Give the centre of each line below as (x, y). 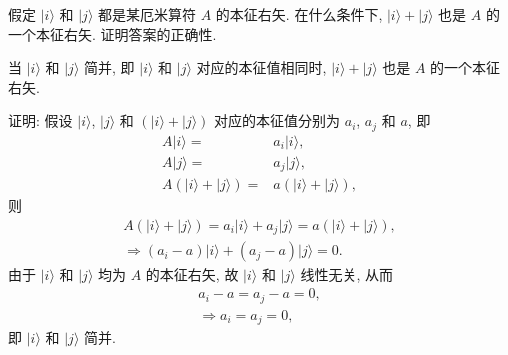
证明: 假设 (40, 120)
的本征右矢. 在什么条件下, (299, 14)
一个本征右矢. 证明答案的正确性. (112, 33)
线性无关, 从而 (346, 274)
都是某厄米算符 (147, 14)
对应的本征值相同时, (261, 67)
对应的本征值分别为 (277, 120)
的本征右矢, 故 (192, 274)
